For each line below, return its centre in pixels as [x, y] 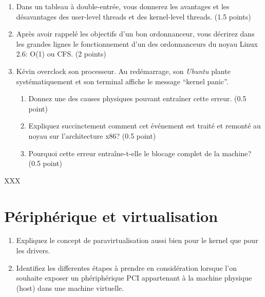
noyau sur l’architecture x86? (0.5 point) [92, 135]
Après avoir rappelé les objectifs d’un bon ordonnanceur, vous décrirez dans [135, 34]
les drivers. [33, 250]
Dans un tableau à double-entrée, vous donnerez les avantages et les [123, 6]
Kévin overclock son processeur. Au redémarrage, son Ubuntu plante [123, 71]
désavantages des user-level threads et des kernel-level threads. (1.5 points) [134, 16]
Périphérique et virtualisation [111, 216]
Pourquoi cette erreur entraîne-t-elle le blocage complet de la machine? [140, 153]
